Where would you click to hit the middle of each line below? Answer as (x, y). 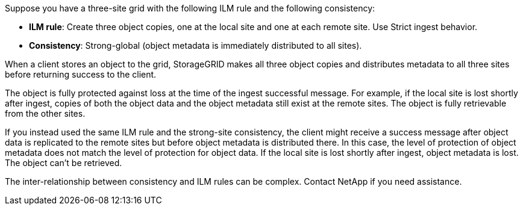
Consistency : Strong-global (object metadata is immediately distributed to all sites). (196, 45)
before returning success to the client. (81, 74)
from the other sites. (45, 113)
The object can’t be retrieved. (64, 163)
